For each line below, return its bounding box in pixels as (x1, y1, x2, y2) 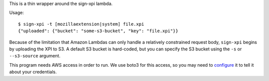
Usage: (9, 10, 24, 16)
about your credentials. (9, 69, 57, 75)
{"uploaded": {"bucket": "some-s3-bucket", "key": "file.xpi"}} (18, 28, 179, 34)
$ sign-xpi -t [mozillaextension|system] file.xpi (18, 21, 144, 27)
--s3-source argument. (9, 53, 61, 59)
